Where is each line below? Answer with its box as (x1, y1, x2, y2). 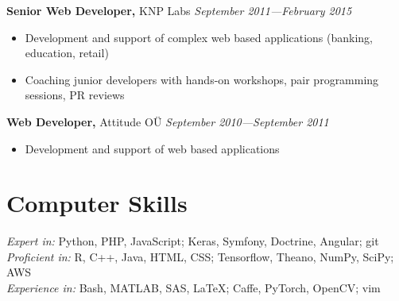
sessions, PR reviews (25, 87, 125, 103)
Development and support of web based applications (25, 140, 280, 156)
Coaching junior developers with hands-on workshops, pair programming (25, 71, 379, 87)
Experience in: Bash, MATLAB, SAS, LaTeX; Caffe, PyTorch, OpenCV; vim (6, 280, 381, 296)
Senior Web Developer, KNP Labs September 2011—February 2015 (6, 2, 352, 18)
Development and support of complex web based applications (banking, (25, 29, 374, 45)
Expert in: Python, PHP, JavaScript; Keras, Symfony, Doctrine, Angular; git (6, 233, 379, 249)
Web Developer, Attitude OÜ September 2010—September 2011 (6, 113, 329, 129)
